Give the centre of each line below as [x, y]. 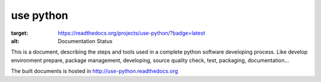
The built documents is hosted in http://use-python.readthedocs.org [95, 71]
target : [20, 33]
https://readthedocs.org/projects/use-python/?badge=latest [131, 33]
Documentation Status [85, 41]
